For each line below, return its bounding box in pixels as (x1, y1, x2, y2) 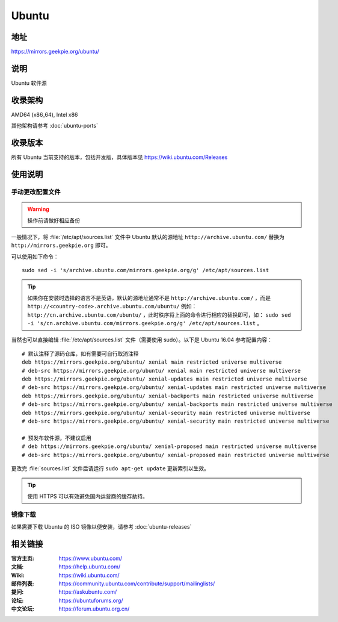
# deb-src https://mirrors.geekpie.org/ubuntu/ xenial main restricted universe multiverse (22, 367, 301, 374)
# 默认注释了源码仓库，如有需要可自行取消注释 (22, 350, 139, 357)
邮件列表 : (11, 580, 34, 587)
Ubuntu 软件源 (11, 79, 48, 87)
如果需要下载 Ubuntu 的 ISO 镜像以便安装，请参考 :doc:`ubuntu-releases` (11, 523, 192, 530)
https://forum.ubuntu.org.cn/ (58, 605, 130, 612)
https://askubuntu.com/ (58, 588, 117, 596)
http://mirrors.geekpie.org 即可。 (11, 241, 111, 249)
